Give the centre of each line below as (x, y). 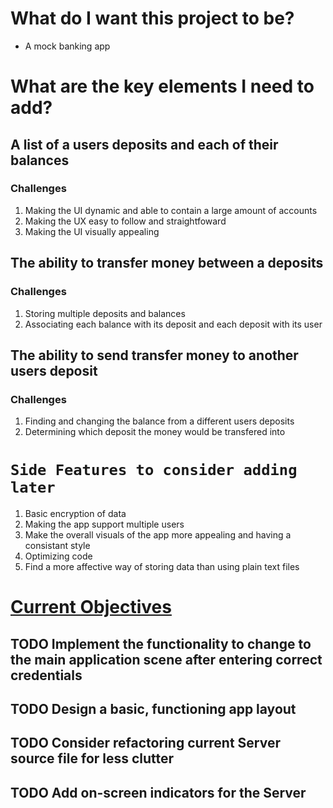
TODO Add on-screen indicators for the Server (158, 792)
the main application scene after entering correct (166, 659)
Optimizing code (58, 556)
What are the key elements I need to (162, 86)
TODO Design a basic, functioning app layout (153, 709)
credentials (46, 675)
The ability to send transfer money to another (154, 355)
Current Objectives (91, 607)
